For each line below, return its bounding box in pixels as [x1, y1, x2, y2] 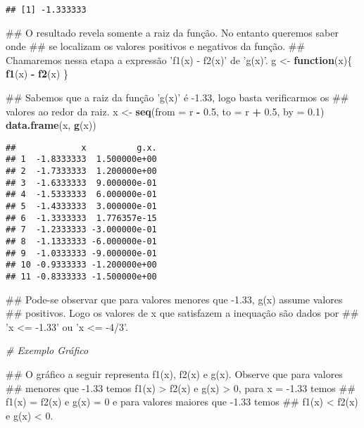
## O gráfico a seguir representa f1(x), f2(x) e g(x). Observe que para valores [6, 367, 343, 382]
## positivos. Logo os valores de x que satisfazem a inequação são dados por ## [6, 306, 359, 320]
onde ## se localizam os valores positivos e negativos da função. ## [6, 39, 306, 53]
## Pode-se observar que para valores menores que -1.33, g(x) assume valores [6, 291, 343, 306]
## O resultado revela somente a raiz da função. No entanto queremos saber [6, 25, 339, 39]
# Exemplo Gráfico [6, 343, 89, 358]
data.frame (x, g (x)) [6, 118, 96, 132]
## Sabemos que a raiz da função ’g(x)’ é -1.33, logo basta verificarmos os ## [6, 90, 349, 105]
